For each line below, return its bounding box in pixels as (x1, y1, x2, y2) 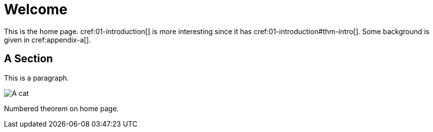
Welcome (4, 1, 67, 18)
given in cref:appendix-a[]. (4, 35, 91, 44)
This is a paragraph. (4, 73, 69, 82)
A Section (4, 52, 53, 65)
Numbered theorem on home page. (4, 104, 119, 113)
